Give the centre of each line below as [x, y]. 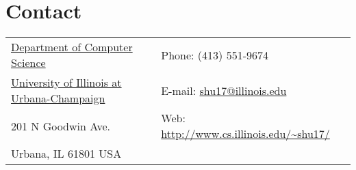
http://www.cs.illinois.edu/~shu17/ [245, 134]
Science [28, 63]
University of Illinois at [66, 83]
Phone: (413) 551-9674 [215, 55]
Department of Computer [72, 47]
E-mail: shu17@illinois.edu [224, 90]
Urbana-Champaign [58, 98]
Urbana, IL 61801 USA [66, 154]
